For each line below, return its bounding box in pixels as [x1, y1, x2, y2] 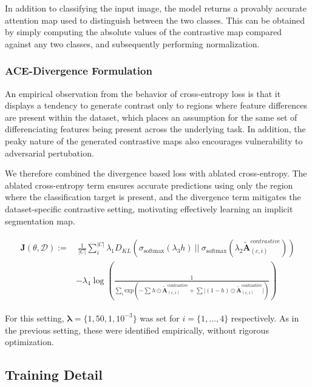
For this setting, [5, 311, 64, 324]
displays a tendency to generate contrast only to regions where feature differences [5, 99, 307, 112]
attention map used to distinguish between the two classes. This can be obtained [5, 13, 305, 26]
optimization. [5, 335, 54, 348]
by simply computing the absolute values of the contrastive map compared [5, 25, 282, 38]
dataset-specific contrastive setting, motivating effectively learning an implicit [5, 202, 293, 215]
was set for [140, 311, 180, 324]
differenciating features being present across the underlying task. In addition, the [5, 123, 306, 135]
